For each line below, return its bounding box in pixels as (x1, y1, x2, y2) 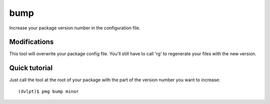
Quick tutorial (9, 64, 52, 72)
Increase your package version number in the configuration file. (9, 25, 140, 31)
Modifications (9, 38, 54, 46)
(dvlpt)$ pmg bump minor (18, 89, 79, 94)
